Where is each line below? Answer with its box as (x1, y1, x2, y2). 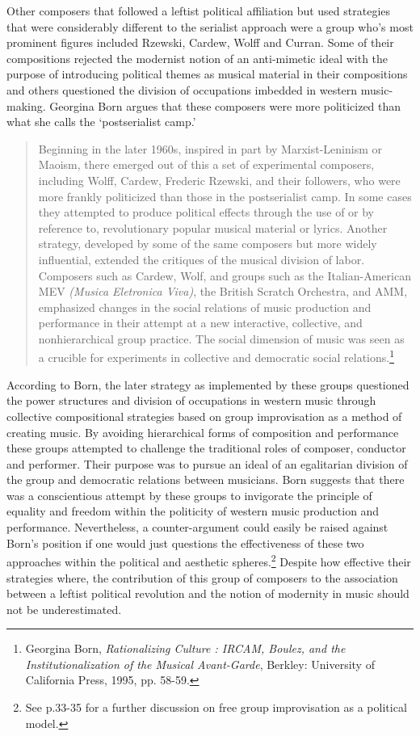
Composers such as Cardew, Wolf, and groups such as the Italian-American (38, 267, 411, 284)
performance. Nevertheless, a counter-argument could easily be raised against (6, 519, 388, 536)
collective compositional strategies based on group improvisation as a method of (6, 407, 402, 424)
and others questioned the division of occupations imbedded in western (6, 81, 358, 98)
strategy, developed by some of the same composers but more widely (38, 235, 377, 252)
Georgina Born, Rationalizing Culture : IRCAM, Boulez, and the (25, 640, 346, 657)
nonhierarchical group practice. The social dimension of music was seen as (38, 330, 405, 347)
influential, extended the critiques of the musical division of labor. (38, 250, 365, 267)
